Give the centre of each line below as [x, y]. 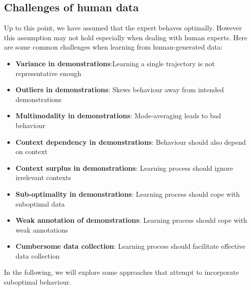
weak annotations [42, 229]
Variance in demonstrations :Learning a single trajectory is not [115, 63]
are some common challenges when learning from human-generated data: [113, 47]
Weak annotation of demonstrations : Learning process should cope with [131, 220]
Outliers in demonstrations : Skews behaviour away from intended [120, 90]
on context [31, 151]
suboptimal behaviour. [38, 282]
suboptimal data [40, 203]
